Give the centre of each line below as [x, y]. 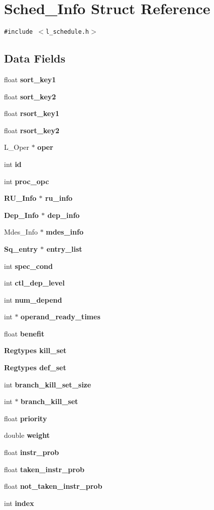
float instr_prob [32, 452]
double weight [27, 435]
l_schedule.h [67, 32]
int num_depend [33, 299]
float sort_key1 [30, 79]
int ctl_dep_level [34, 283]
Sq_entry [21, 248]
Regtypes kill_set [35, 350]
